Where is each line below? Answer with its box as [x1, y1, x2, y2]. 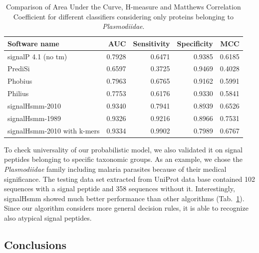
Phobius [7, 76, 32, 86]
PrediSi [7, 63, 30, 74]
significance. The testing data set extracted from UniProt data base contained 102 [4, 173, 256, 184]
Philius [7, 88, 29, 99]
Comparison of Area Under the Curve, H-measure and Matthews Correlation [6, 1, 241, 11]
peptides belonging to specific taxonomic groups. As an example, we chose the [4, 154, 243, 164]
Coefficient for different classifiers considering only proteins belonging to [13, 11, 234, 21]
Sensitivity [133, 38, 170, 48]
